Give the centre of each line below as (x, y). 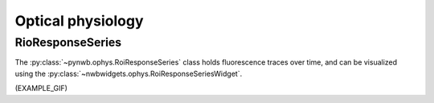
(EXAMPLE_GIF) (41, 89)
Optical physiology (79, 21)
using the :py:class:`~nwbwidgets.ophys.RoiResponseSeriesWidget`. (129, 73)
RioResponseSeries (68, 42)
